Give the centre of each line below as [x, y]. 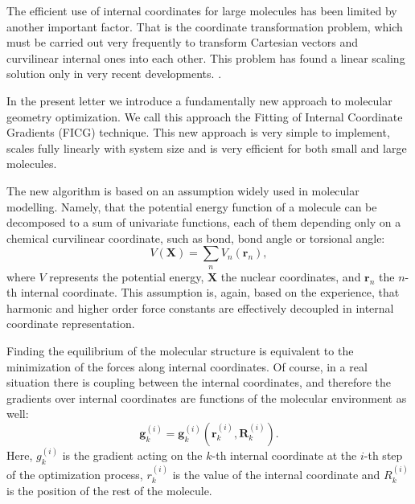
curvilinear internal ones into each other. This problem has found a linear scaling [206, 57]
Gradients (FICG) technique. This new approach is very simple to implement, [198, 132]
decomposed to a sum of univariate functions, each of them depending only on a [204, 222]
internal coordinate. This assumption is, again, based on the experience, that [210, 292]
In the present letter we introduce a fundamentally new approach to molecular [199, 100]
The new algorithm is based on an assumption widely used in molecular [183, 190]
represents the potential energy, [127, 276]
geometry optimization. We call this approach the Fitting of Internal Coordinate [205, 116]
